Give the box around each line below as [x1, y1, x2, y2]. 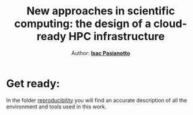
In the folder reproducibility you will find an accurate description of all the [6, 96, 188, 104]
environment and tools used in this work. [6, 103, 107, 110]
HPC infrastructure [68, 30, 165, 43]
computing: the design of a [14, 17, 152, 31]
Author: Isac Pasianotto [71, 49, 131, 56]
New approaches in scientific [26, 4, 175, 18]
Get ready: [6, 77, 60, 90]
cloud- [153, 17, 188, 31]
